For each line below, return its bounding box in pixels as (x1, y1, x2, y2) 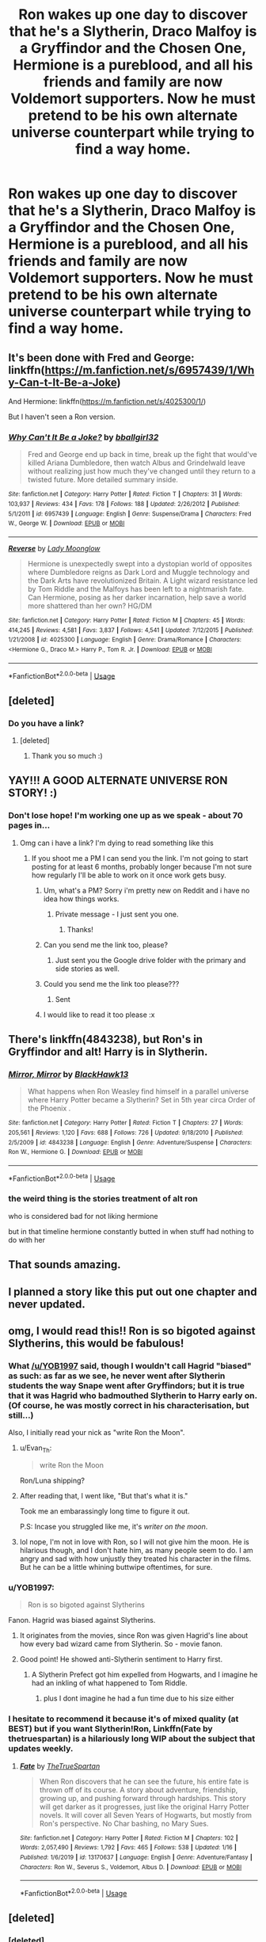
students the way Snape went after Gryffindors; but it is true (8, 1380, 245, 1391)
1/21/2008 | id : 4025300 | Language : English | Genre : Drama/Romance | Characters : (8, 636, 241, 644)
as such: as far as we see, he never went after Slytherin (8, 1370, 226, 1381)
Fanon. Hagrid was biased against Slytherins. (8, 1616, 156, 1625)
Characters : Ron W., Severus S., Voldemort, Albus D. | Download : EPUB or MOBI (19, 1863, 242, 1871)
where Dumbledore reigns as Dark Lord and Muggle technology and (27, 567, 250, 577)
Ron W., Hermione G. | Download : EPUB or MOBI (8, 1148, 143, 1156)
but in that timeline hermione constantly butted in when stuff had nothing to (8, 1226, 255, 1236)
